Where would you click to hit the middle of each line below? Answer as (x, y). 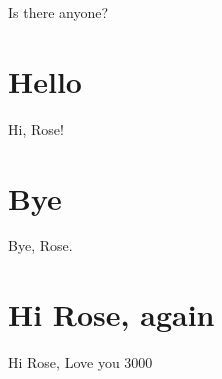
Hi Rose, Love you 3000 (80, 362)
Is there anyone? (58, 12)
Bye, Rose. (40, 245)
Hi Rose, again (111, 314)
